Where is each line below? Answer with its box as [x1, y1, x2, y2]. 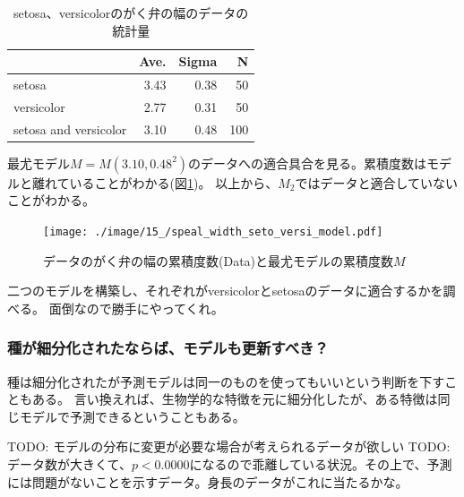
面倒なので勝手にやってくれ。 [48, 298, 224, 317]
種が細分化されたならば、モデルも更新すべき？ [7, 337, 329, 359]
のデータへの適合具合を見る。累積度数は [188, 153, 427, 172]
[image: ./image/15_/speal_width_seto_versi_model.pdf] [43, 226, 383, 238]
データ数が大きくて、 [7, 455, 132, 474]
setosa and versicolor [13, 119, 127, 138]
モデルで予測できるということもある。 [19, 407, 245, 425]
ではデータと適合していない [295, 173, 459, 192]
